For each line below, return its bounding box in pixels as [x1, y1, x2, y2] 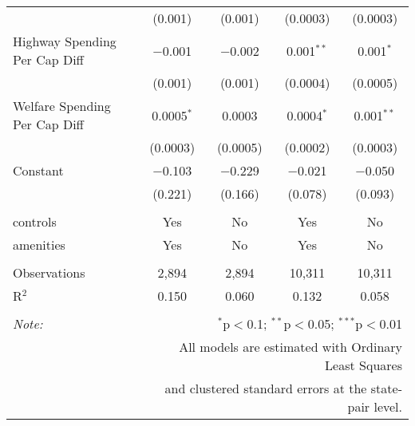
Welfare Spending [13, 97, 111, 115]
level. [373, 397, 402, 416]
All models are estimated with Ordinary [179, 337, 402, 356]
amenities [13, 235, 65, 254]
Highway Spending [13, 32, 117, 50]
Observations [13, 263, 85, 282]
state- [370, 379, 402, 397]
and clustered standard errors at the [164, 379, 367, 397]
